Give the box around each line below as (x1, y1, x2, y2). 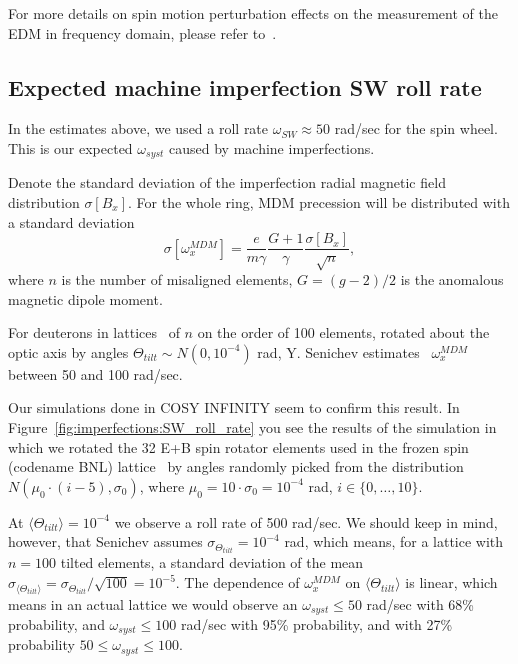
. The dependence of (175, 572, 300, 593)
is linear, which (405, 572, 498, 593)
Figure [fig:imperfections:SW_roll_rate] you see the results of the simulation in (8, 417, 497, 438)
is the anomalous (400, 269, 504, 290)
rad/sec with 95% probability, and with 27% (180, 613, 453, 634)
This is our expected (8, 137, 133, 158)
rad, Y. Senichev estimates (257, 341, 420, 362)
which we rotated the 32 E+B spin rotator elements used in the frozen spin (8, 436, 469, 457)
